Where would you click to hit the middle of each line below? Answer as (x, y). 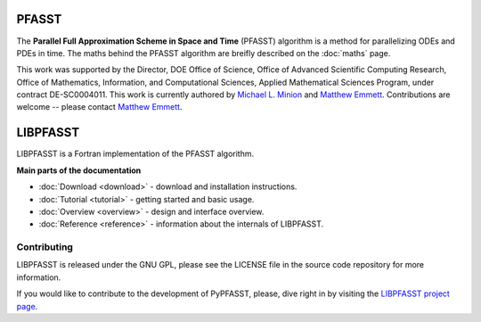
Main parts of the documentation (79, 170)
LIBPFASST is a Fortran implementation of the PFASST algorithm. (135, 154)
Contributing (45, 247)
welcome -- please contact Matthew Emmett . (99, 107)
